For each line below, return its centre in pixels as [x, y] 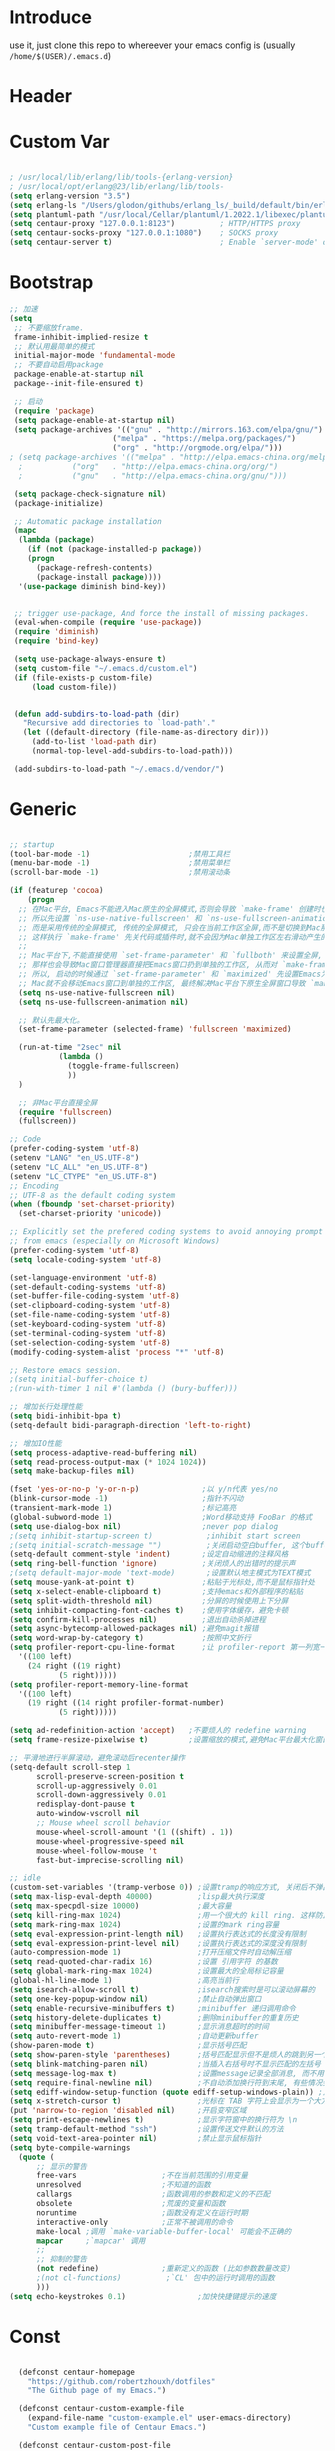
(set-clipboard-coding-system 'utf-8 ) [90, 1306]
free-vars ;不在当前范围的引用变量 [142, 2176]
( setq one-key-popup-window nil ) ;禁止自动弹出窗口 [135, 1999]
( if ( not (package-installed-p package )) [114, 549]
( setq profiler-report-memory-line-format [99, 1684]
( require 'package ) [54, 411]
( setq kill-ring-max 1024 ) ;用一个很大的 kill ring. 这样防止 [170, 1915]
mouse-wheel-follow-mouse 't [96, 1851]
